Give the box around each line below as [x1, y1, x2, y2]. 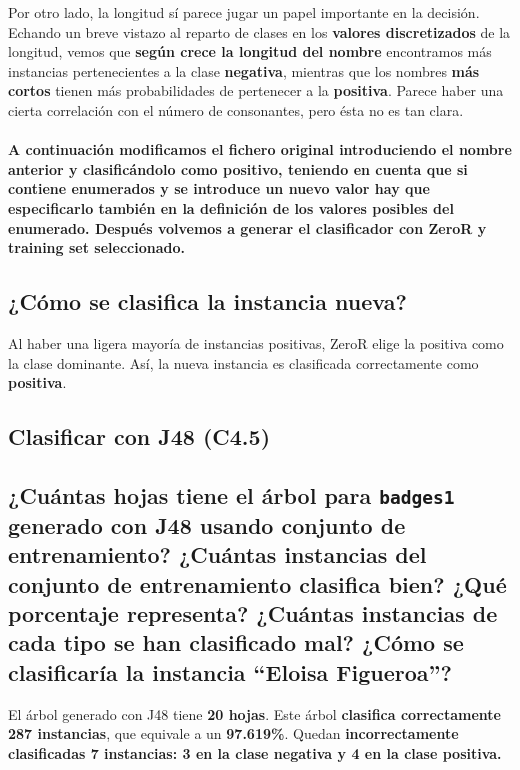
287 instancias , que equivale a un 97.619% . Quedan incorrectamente [8, 723, 459, 744]
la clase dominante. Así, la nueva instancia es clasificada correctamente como [8, 352, 479, 373]
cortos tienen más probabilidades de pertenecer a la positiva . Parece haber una [8, 80, 504, 101]
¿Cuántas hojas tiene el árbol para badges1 [8, 479, 455, 510]
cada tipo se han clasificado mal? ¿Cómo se [8, 627, 464, 658]
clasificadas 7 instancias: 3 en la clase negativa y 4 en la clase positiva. [8, 742, 502, 763]
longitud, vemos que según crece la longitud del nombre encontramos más [8, 41, 492, 62]
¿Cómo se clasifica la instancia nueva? [8, 286, 407, 317]
